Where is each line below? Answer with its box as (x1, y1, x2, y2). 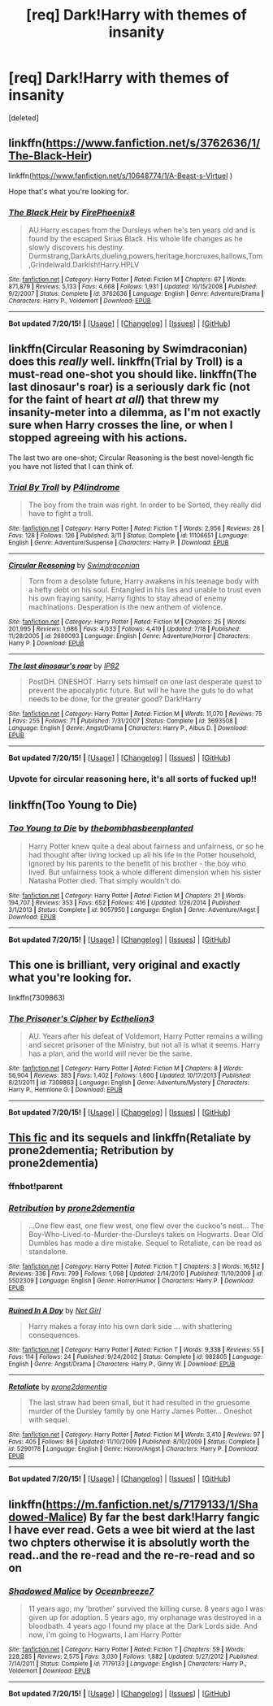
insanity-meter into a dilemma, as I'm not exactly (8, 406, 262, 419)
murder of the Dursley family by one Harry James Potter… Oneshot (28, 1406, 253, 1416)
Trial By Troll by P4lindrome (8, 481, 120, 493)
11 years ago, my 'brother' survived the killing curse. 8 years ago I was (28, 1604, 264, 1614)
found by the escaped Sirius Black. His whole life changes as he (28, 234, 244, 244)
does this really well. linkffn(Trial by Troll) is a (8, 355, 244, 369)
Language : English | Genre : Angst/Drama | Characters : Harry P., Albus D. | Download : (8, 724, 249, 732)
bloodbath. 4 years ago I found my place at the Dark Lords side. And (28, 1621, 258, 1631)
